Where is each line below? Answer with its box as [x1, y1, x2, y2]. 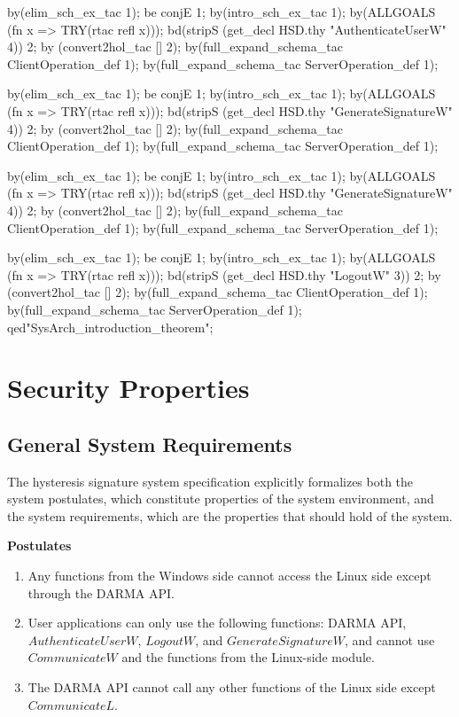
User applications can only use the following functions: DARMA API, [27, 613, 407, 632]
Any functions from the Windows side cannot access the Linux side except [27, 566, 432, 585]
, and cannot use [344, 630, 435, 649]
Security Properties [7, 370, 250, 406]
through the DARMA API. [27, 583, 175, 602]
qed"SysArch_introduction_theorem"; [7, 317, 214, 336]
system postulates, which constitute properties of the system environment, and [7, 489, 434, 508]
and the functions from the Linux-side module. [121, 648, 375, 666]
